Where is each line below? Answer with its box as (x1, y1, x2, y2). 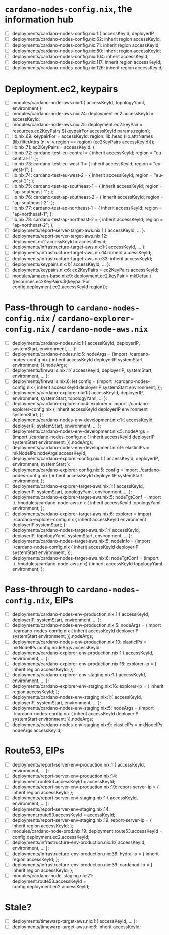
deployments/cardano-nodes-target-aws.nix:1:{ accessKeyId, (12, 527, 140, 533)
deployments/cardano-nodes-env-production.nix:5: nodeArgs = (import (12, 622, 161, 628)
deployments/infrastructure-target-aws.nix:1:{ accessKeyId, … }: (12, 244, 146, 250)
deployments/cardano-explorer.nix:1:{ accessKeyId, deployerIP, (12, 389, 144, 395)
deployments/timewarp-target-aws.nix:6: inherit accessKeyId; (12, 924, 141, 930)
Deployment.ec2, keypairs (5, 83, 118, 94)
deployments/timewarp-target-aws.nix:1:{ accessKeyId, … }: (12, 918, 137, 924)
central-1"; (12, 155, 34, 161)
